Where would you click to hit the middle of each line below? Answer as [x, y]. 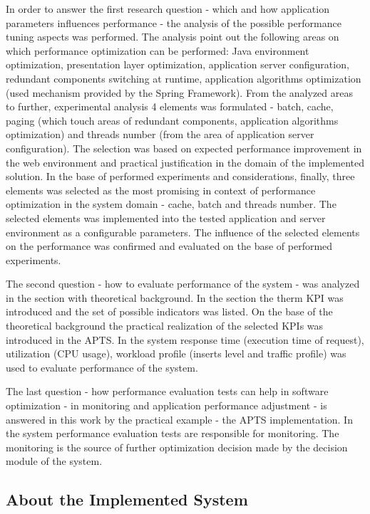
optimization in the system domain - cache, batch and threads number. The [171, 204]
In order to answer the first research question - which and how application [168, 9]
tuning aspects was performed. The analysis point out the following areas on [173, 37]
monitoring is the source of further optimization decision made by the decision [177, 447]
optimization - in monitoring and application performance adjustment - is [166, 405]
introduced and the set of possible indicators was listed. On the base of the [169, 311]
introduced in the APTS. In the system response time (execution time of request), [185, 339]
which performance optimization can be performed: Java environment [158, 50]
